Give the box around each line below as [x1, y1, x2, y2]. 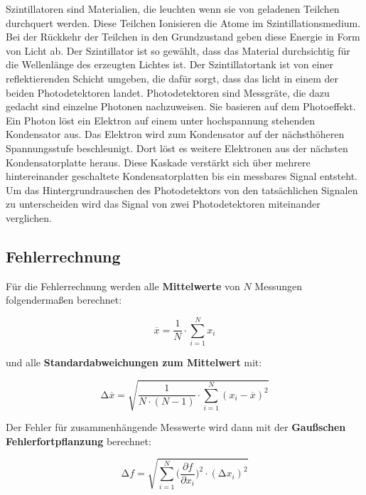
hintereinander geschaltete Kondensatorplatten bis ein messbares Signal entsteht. [6, 169, 357, 183]
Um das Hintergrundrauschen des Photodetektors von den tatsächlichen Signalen [6, 182, 358, 197]
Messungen [254, 278, 303, 293]
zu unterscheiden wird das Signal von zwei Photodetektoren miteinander [6, 196, 321, 211]
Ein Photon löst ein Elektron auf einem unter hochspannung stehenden [6, 112, 315, 127]
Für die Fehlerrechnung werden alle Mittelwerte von [6, 278, 240, 293]
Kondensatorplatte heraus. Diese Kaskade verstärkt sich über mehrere [6, 154, 311, 169]
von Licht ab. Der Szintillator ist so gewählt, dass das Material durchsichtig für [6, 43, 350, 58]
